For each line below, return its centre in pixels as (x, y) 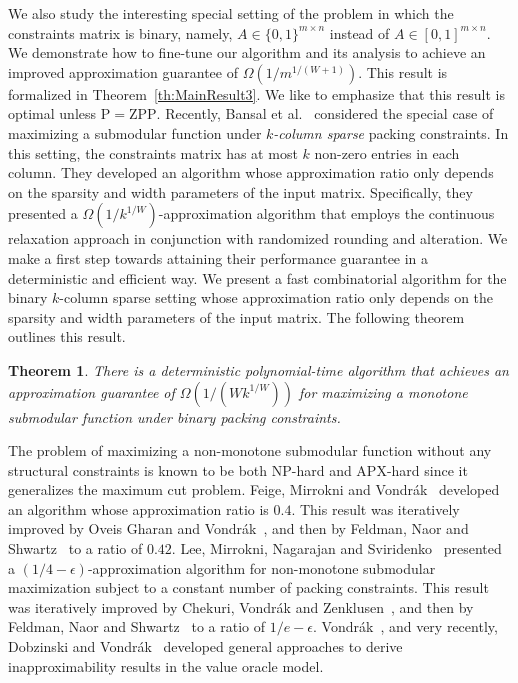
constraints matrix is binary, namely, (120, 32)
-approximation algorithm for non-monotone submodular (261, 567)
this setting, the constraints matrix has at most (153, 152)
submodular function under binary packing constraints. (174, 416)
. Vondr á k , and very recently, (405, 626)
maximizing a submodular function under (135, 132)
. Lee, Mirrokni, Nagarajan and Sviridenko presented (336, 548)
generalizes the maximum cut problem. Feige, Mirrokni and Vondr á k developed (254, 489)
